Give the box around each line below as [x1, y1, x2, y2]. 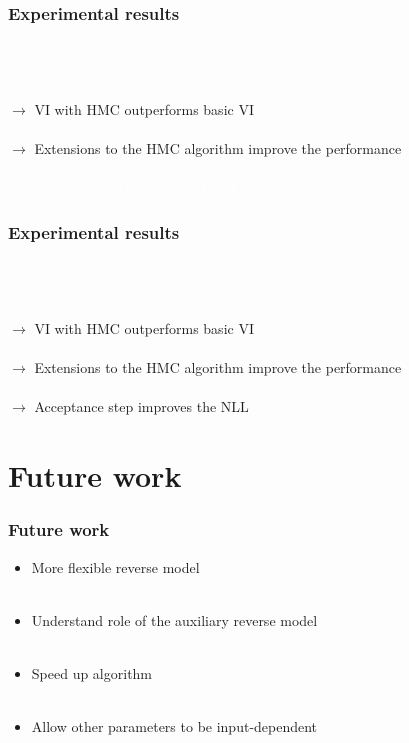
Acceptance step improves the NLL [34, 396, 249, 417]
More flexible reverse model [31, 556, 200, 577]
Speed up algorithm [31, 662, 153, 683]
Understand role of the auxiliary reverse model [31, 609, 318, 630]
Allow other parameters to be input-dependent [31, 716, 318, 737]
